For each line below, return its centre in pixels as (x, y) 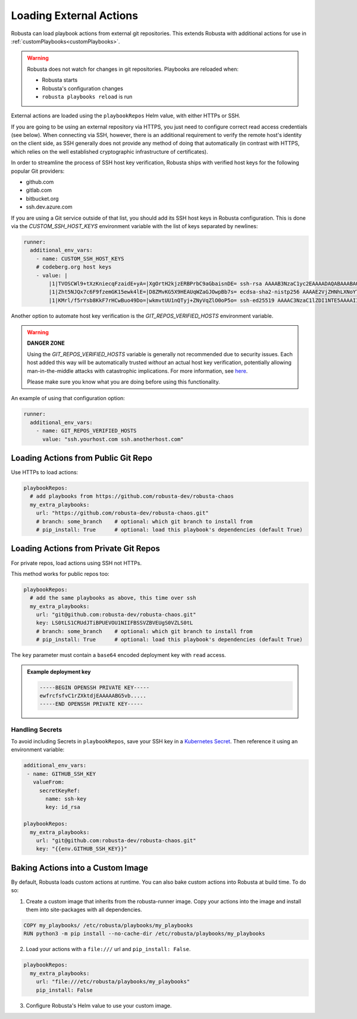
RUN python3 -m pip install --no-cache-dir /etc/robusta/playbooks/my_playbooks (144, 934)
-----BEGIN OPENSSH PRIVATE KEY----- (95, 687)
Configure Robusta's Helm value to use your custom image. (99, 1005)
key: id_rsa (63, 807)
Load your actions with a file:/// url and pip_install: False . (108, 949)
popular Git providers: (38, 171)
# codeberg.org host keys (74, 267)
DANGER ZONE (46, 343)
